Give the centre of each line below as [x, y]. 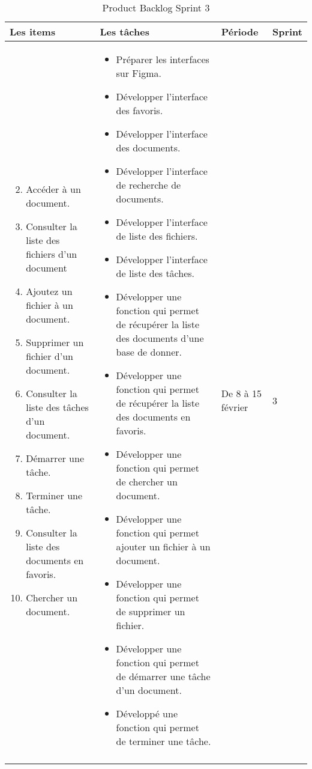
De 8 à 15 [241, 393]
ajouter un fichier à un [163, 546]
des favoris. [139, 110]
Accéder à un [53, 189]
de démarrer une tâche [163, 676]
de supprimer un [151, 611]
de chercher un [147, 482]
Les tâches [124, 32]
